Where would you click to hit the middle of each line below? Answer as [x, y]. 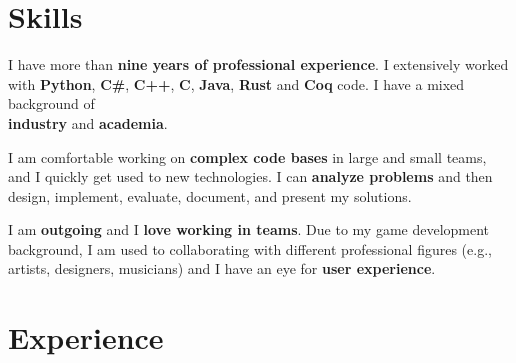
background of [51, 103]
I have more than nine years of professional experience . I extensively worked [258, 64]
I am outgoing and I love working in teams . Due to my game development [249, 229]
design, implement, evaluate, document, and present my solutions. [210, 195]
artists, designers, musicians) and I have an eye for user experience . [222, 268]
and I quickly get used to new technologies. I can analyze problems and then [250, 176]
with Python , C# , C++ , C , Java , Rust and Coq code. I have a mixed [236, 83]
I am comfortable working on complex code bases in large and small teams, [247, 156]
